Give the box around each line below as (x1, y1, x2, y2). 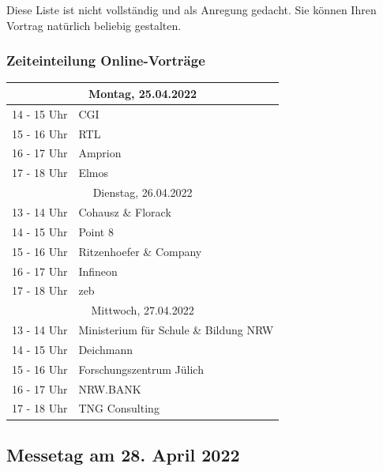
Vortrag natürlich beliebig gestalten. (6, 17, 182, 33)
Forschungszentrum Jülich (78, 360, 204, 377)
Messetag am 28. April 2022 (6, 442, 240, 466)
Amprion (78, 145, 122, 161)
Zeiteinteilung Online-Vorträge (6, 51, 205, 70)
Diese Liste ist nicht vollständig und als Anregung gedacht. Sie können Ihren (6, 2, 377, 17)
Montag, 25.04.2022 (88, 85, 197, 101)
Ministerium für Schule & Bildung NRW (78, 322, 274, 338)
